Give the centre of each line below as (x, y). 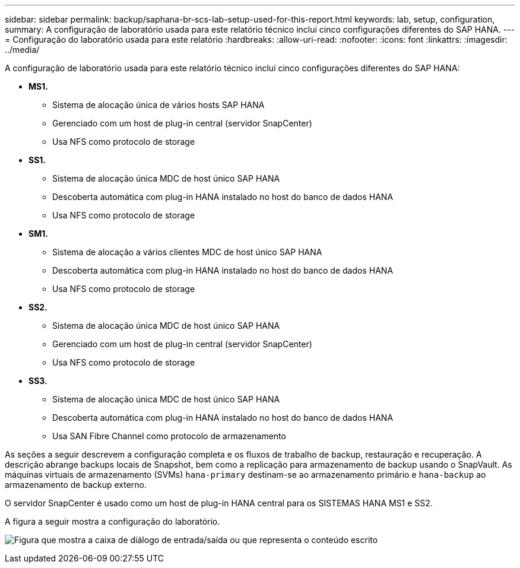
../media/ (22, 50)
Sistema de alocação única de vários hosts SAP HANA (158, 105)
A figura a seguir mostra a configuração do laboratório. (112, 521)
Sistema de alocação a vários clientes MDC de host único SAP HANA (187, 252)
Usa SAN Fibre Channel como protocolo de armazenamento (169, 436)
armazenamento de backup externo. (76, 485)
